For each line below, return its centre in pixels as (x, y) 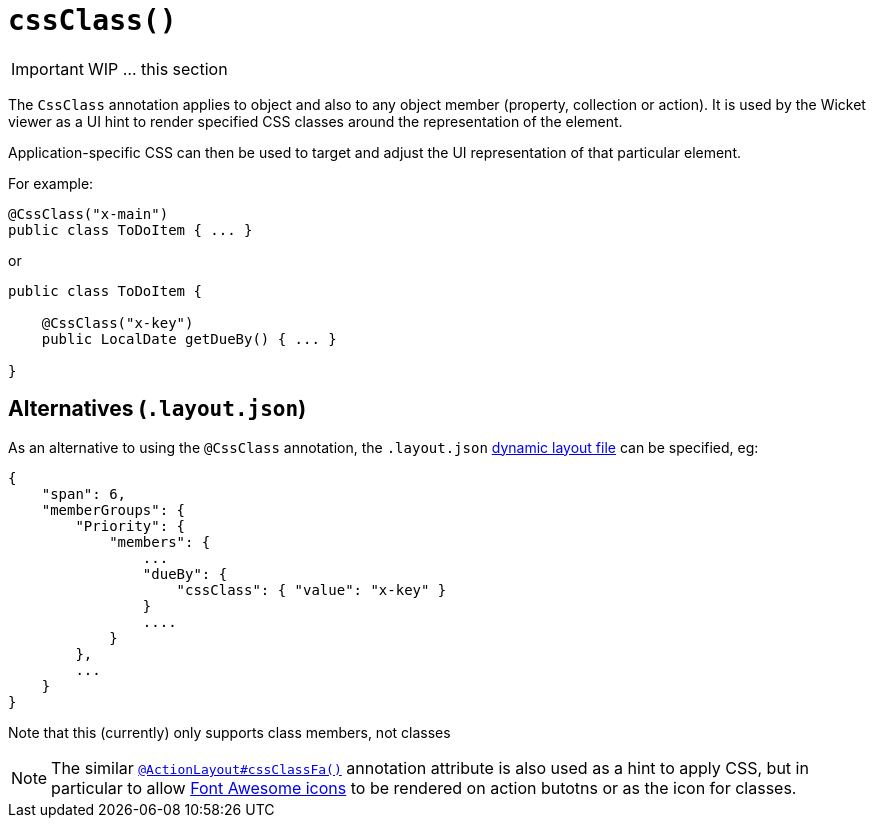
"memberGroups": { (113, 509)
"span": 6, (84, 493)
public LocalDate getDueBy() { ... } (189, 338)
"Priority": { (130, 525)
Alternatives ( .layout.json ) (157, 409)
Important (47, 68)
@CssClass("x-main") (88, 213)
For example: (51, 183)
